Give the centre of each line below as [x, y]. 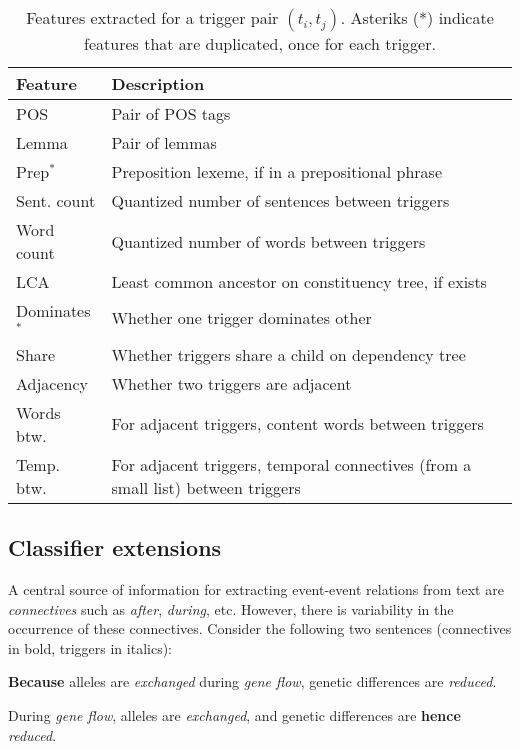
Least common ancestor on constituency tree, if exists [299, 281]
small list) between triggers [206, 487]
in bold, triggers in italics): [90, 647]
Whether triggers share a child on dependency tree [288, 354]
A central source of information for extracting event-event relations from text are [256, 589]
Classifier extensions [115, 547]
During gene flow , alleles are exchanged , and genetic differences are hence [234, 714]
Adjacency [52, 383]
